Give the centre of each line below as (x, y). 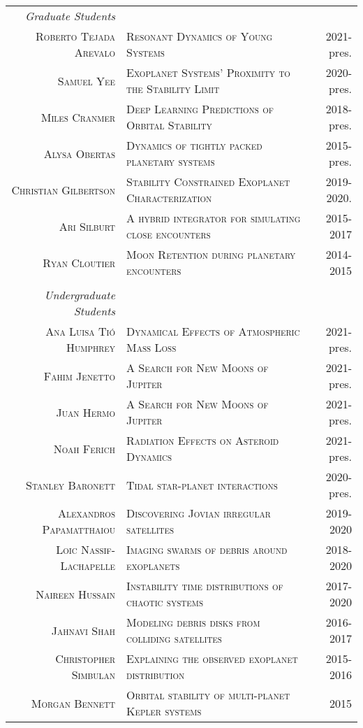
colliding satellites (174, 638)
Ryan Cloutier (79, 262)
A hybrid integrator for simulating (214, 218)
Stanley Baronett (71, 485)
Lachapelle (88, 565)
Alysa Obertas (79, 153)
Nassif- (98, 549)
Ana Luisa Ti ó (80, 331)
